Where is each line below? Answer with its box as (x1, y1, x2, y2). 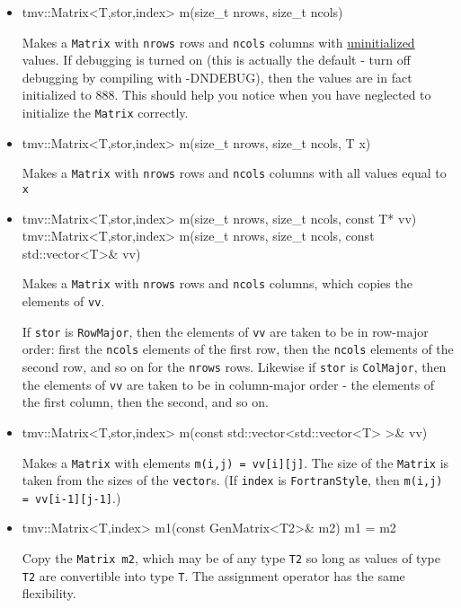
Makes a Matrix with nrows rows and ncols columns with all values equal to (22, 163, 447, 182)
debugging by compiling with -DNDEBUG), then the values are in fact (22, 67, 412, 86)
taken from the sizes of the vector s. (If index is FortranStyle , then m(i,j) (22, 471, 443, 489)
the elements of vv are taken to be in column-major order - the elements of (22, 374, 435, 393)
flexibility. (22, 584, 76, 603)
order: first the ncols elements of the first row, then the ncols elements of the (22, 339, 454, 358)
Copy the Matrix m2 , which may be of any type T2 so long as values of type (22, 549, 440, 568)
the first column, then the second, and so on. (22, 392, 269, 411)
